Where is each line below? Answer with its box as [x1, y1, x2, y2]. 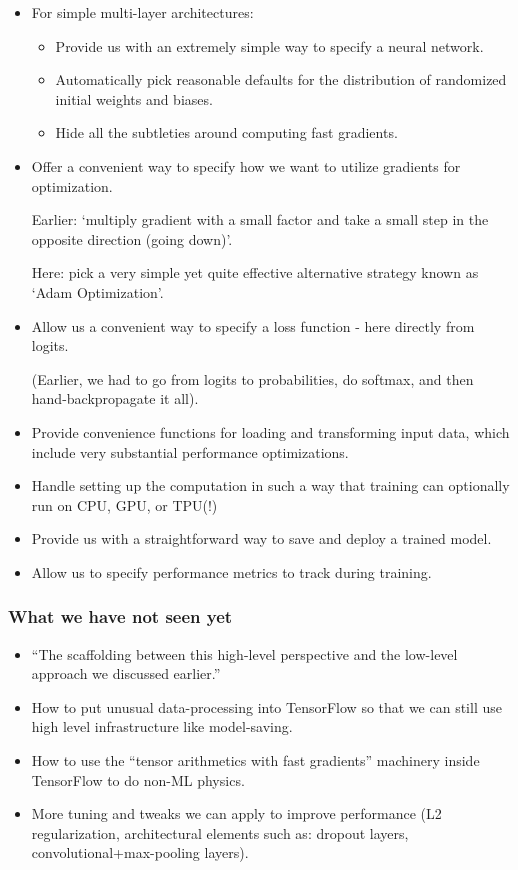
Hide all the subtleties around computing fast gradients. [55, 122, 398, 143]
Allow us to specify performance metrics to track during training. [31, 561, 432, 582]
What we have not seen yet [8, 604, 233, 629]
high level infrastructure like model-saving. [31, 716, 293, 737]
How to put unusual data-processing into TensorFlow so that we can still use [31, 696, 502, 717]
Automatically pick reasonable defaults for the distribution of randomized [55, 69, 507, 90]
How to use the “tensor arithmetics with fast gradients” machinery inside [31, 750, 480, 771]
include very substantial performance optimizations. [31, 441, 349, 462]
